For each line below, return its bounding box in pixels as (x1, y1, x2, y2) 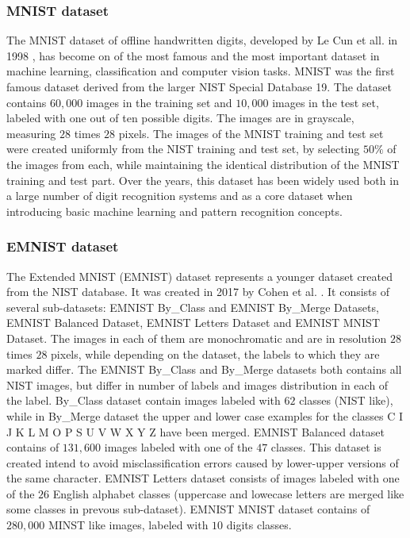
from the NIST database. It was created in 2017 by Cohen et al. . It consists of (6, 283, 390, 300)
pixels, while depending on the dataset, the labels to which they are (51, 345, 380, 362)
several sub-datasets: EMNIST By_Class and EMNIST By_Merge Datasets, (6, 298, 379, 315)
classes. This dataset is (270, 439, 381, 455)
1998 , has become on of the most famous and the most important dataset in (6, 47, 380, 63)
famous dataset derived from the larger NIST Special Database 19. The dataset (6, 79, 392, 94)
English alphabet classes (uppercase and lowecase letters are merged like (52, 485, 404, 501)
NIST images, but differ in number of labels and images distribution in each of (6, 376, 389, 393)
